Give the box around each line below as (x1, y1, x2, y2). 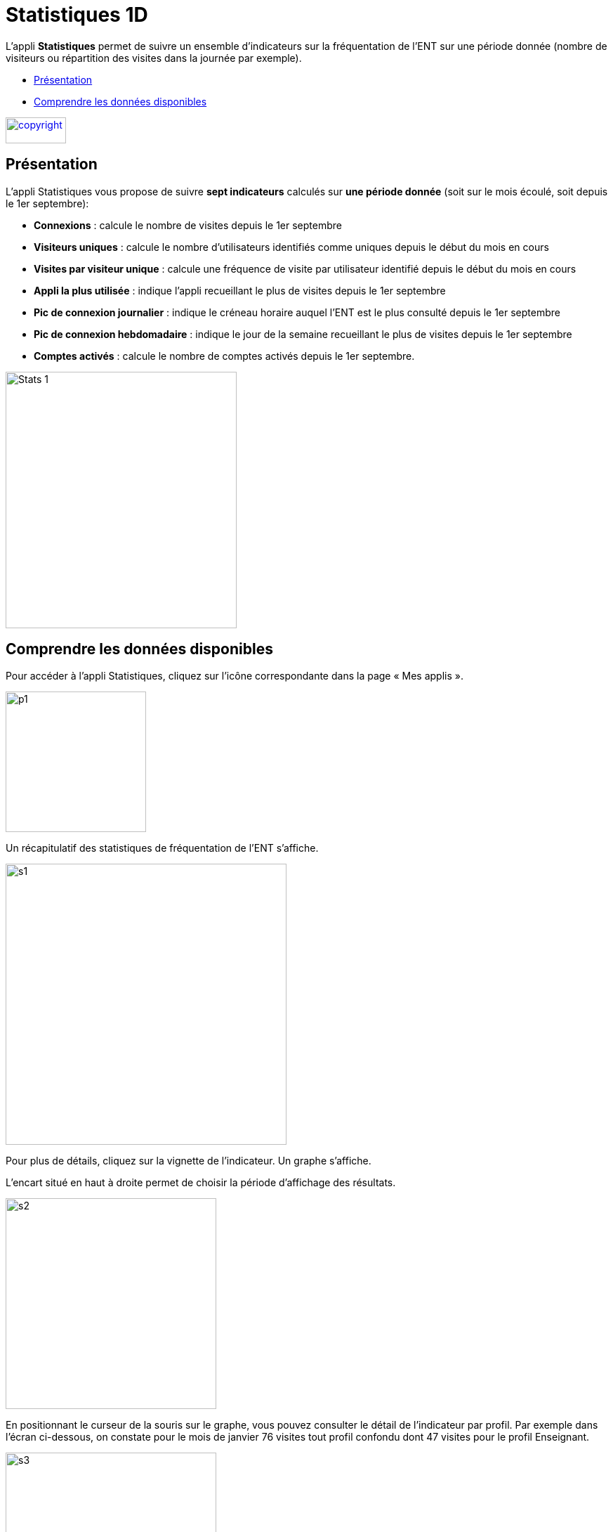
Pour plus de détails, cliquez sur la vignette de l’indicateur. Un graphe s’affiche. (6, 1155, 371, 1167)
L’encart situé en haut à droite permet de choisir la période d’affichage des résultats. (6, 1176, 396, 1189)
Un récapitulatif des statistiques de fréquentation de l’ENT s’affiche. (6, 842, 319, 855)
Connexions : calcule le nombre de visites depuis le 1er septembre (34, 219, 342, 231)
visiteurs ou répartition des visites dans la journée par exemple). (6, 51, 302, 64)
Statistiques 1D (6, 3, 148, 27)
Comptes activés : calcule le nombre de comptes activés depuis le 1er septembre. (34, 349, 415, 362)
